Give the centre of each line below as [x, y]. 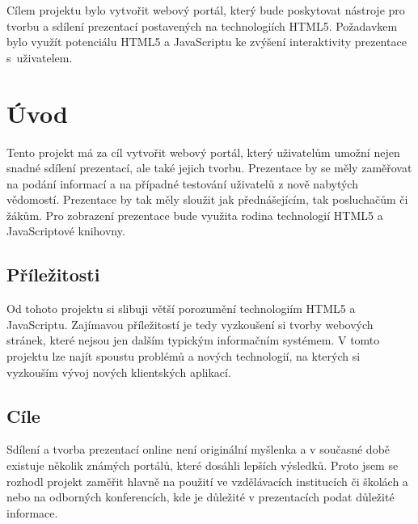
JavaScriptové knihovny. [66, 231]
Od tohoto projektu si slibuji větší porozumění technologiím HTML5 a [181, 308]
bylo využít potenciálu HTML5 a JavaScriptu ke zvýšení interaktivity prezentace [207, 42]
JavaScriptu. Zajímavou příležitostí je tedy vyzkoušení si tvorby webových [190, 324]
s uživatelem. [40, 57]
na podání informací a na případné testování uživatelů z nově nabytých [182, 183]
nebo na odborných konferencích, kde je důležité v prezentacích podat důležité [201, 497]
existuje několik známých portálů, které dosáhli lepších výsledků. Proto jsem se [203, 465]
